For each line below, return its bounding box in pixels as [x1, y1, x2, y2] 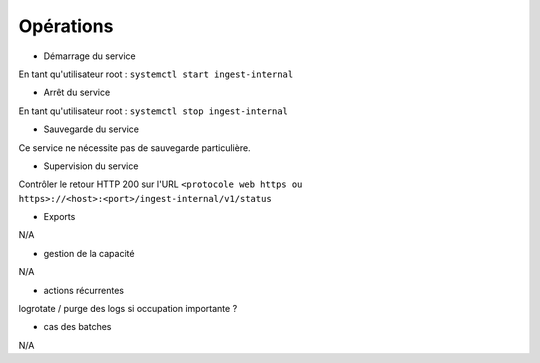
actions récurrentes [43, 284, 125, 296]
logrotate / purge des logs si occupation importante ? [18, 303, 238, 315]
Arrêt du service [43, 86, 111, 99]
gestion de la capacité [43, 247, 135, 259]
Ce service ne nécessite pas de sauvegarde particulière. [18, 141, 251, 154]
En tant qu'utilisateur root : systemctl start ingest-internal [18, 68, 294, 80]
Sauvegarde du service [43, 123, 140, 135]
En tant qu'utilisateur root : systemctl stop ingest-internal [18, 105, 289, 117]
